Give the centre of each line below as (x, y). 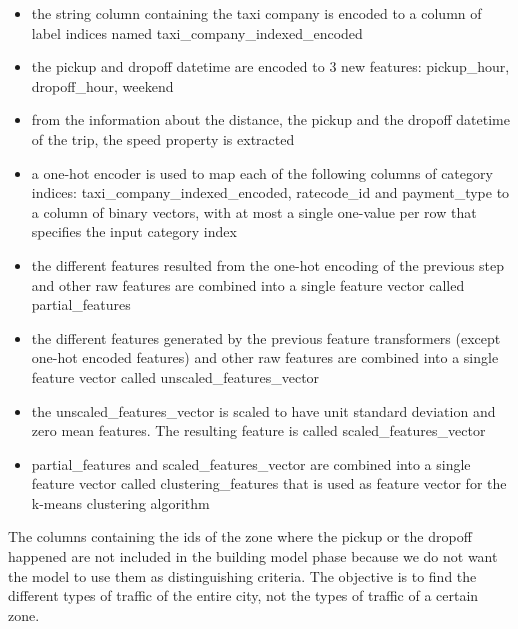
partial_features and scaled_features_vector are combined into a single (251, 463)
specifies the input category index (134, 231)
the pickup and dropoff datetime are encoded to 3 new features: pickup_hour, (270, 66)
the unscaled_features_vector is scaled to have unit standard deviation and (263, 410)
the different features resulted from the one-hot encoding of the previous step (268, 264)
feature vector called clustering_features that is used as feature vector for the (269, 483)
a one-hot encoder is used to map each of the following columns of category (262, 172)
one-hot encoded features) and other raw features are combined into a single (265, 357)
